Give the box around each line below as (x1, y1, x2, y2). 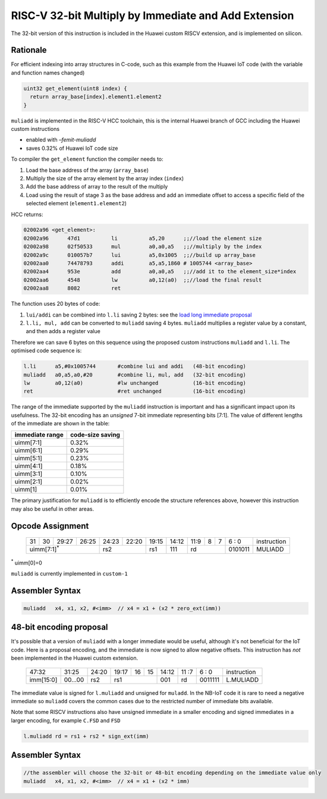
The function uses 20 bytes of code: (11, 300, 100, 308)
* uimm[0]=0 (11, 558, 43, 566)
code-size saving (70, 431, 120, 439)
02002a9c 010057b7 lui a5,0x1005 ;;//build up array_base (23, 252, 256, 258)
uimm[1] (14, 485, 37, 494)
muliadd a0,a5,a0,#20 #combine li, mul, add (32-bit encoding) (23, 371, 247, 378)
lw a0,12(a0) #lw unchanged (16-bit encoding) (23, 380, 247, 386)
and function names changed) (11, 69, 85, 76)
